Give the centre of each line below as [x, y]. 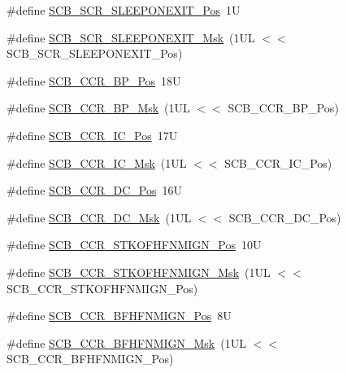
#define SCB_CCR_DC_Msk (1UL [99, 217]
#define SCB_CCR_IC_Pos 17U [92, 135]
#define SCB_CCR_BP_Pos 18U [94, 80]
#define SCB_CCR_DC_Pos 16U [94, 190]
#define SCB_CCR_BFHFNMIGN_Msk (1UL [126, 342]
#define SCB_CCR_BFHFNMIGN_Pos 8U [119, 316]
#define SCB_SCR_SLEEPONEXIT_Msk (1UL [131, 37]
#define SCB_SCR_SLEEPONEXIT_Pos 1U [124, 10]
